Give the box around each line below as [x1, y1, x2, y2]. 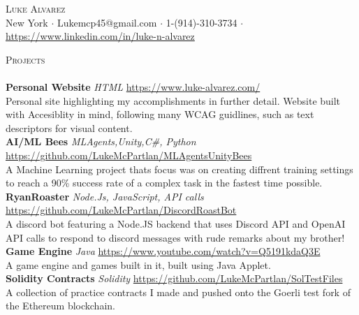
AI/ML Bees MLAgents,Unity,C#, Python [6, 134, 196, 149]
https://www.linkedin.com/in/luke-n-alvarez [6, 29, 195, 43]
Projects [6, 52, 45, 66]
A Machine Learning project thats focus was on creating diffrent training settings [6, 161, 353, 176]
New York [6, 15, 48, 29]
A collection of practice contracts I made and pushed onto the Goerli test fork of [6, 284, 351, 299]
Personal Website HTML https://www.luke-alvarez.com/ [6, 79, 261, 94]
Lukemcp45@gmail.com [57, 15, 157, 29]
